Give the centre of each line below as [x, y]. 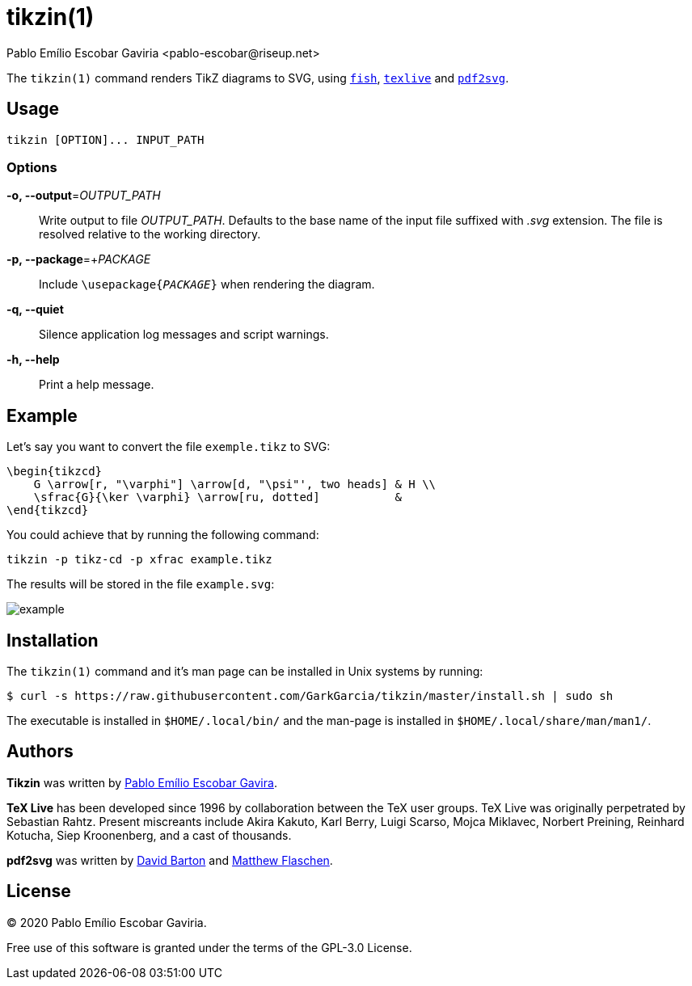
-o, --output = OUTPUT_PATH [84, 196]
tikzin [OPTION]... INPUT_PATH [105, 139]
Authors [40, 752]
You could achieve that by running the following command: [163, 535]
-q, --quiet [35, 310]
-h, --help [33, 360]
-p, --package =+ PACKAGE [79, 259]
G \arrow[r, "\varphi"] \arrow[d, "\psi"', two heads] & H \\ [235, 485]
